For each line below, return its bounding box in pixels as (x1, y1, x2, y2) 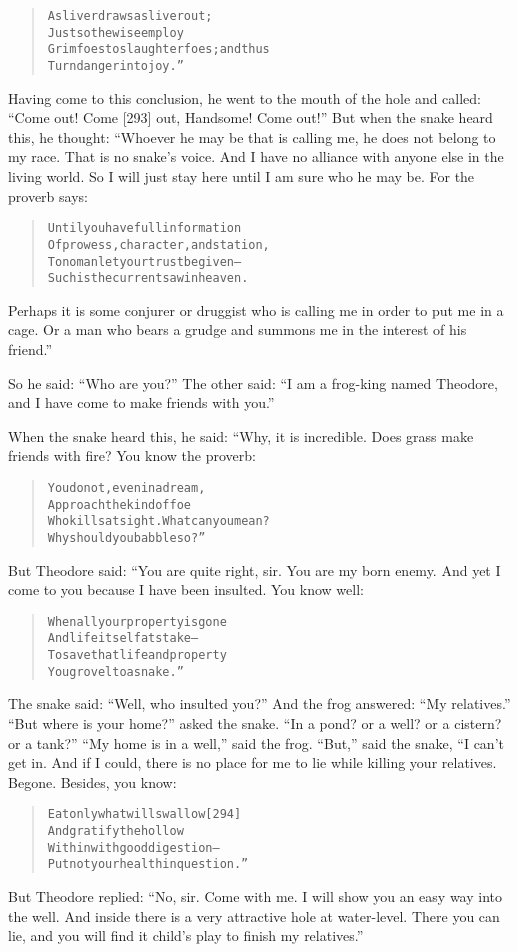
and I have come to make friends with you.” (8, 392, 275, 413)
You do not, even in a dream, (47, 480, 206, 495)
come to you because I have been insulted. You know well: (8, 579, 364, 600)
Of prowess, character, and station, (47, 237, 270, 252)
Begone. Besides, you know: (8, 771, 177, 792)
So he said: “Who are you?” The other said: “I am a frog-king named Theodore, (8, 372, 498, 393)
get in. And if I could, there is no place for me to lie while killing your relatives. (8, 752, 497, 773)
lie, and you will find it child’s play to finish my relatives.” (8, 925, 364, 946)
